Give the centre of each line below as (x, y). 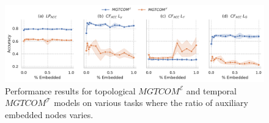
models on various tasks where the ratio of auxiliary (151, 103)
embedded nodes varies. (49, 114)
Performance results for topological (70, 90)
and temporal (211, 90)
